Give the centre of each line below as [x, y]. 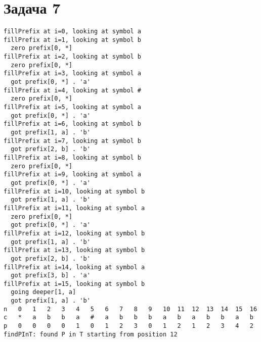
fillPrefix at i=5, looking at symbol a [73, 107]
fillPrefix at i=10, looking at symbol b [74, 191]
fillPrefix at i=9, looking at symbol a [73, 175]
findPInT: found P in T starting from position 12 [91, 334]
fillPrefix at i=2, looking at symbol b [73, 57]
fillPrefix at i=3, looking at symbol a [73, 74]
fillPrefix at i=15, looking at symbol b [74, 284]
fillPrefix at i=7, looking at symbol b [73, 141]
